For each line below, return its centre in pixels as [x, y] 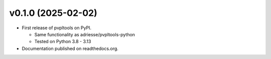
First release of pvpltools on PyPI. [57, 28]
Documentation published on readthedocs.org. [70, 48]
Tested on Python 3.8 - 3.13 [63, 42]
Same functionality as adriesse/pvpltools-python [85, 34]
